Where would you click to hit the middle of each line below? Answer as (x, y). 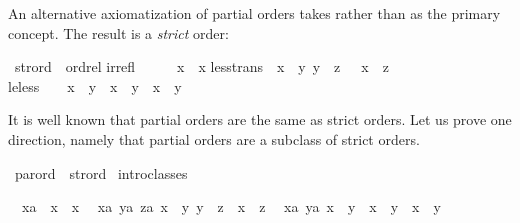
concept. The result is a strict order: (118, 32)
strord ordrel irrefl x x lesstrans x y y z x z (201, 66)
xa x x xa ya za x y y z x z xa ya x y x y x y (231, 206)
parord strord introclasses (101, 172)
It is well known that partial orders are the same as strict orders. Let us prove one (260, 119)
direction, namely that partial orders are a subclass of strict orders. (214, 138)
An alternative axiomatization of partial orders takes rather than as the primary (254, 13)
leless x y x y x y (95, 85)
